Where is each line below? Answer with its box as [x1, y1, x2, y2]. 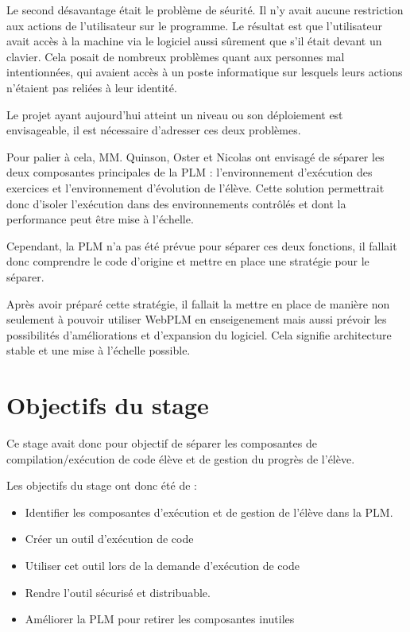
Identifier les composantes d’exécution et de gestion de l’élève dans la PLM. [25, 503, 393, 520]
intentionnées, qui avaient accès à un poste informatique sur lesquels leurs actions [6, 64, 403, 80]
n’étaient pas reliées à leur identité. [6, 79, 177, 95]
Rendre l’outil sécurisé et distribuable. [25, 584, 211, 600]
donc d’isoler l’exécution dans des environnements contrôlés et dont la [6, 195, 346, 211]
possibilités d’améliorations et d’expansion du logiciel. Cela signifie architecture [6, 326, 392, 343]
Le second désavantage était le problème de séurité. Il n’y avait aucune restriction [6, 2, 404, 17]
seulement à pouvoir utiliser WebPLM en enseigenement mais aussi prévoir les [6, 311, 387, 328]
